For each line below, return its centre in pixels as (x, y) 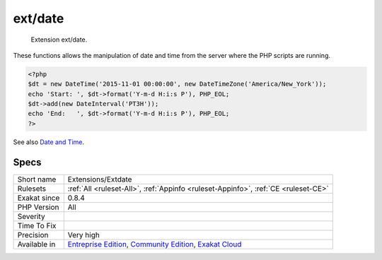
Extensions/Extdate (100, 179)
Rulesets (31, 189)
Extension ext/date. (59, 40)
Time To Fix (37, 225)
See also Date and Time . (49, 142)
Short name (37, 179)
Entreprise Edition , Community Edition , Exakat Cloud (155, 244)
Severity (31, 216)
